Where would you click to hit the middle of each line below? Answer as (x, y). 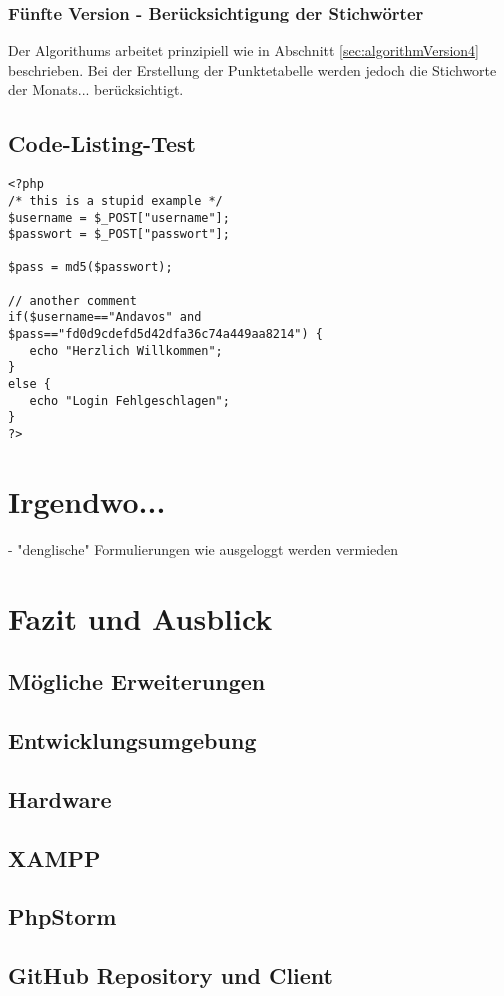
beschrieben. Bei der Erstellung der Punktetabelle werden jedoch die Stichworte (252, 69)
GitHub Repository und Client (170, 975)
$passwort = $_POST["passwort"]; (119, 234)
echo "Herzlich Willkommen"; (126, 350)
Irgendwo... (87, 500)
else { (29, 384)
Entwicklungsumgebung (132, 739)
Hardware (60, 798)
